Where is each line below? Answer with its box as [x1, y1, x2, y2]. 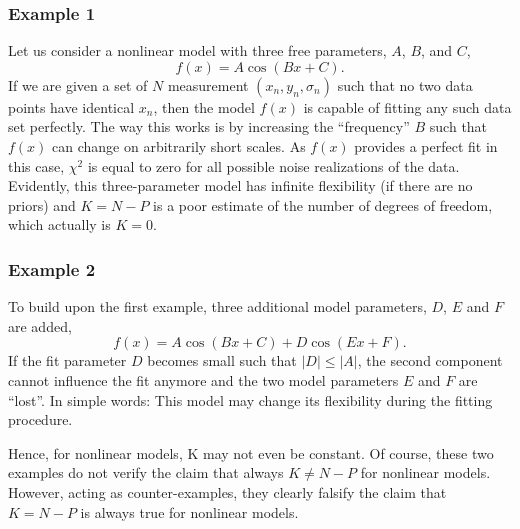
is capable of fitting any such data [303, 96, 512, 117]
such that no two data [337, 74, 473, 95]
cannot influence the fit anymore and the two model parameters [8, 369, 399, 390]
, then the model [153, 96, 255, 117]
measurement [167, 74, 249, 95]
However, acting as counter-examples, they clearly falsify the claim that [8, 481, 447, 502]
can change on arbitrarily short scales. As [52, 136, 306, 156]
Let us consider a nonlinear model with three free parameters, [8, 40, 387, 61]
